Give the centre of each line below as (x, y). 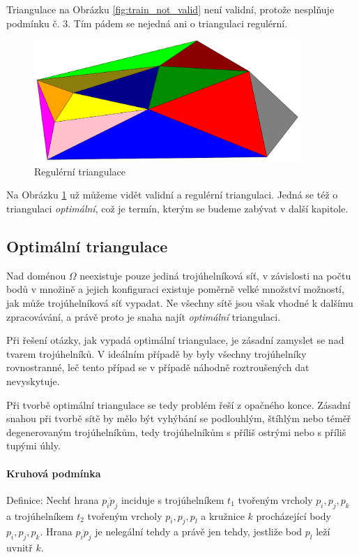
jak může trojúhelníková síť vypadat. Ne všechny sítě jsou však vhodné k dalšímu (180, 302)
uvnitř (20, 548)
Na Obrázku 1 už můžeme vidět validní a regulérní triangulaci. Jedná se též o (172, 195)
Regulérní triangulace (80, 171)
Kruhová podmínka (54, 473)
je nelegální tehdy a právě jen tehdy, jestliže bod (199, 531)
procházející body (293, 515)
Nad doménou (36, 275)
